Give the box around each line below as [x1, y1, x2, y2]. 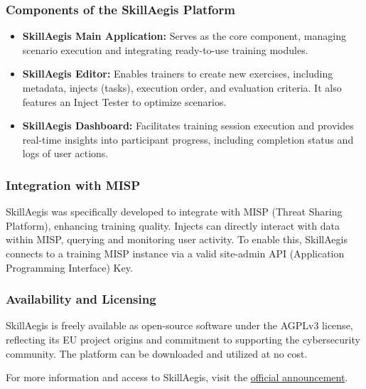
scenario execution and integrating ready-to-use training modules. [22, 42, 308, 57]
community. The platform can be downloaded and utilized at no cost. [6, 346, 308, 361]
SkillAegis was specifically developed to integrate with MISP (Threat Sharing [6, 204, 343, 219]
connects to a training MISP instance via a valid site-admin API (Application [6, 245, 345, 260]
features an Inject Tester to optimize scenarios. [22, 94, 227, 109]
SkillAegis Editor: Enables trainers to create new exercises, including [22, 66, 333, 81]
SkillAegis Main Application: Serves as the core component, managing [22, 28, 346, 43]
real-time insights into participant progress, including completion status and [22, 132, 354, 146]
